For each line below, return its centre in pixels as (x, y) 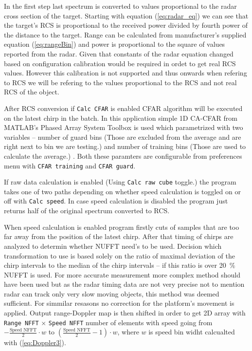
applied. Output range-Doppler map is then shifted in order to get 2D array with (125, 313)
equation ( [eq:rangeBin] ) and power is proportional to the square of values (115, 44)
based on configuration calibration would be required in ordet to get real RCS (120, 63)
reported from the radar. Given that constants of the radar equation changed (119, 53)
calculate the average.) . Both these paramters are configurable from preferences (123, 156)
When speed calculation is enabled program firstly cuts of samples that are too (122, 227)
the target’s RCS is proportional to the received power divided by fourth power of (126, 25)
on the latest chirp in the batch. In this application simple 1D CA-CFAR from (121, 118)
